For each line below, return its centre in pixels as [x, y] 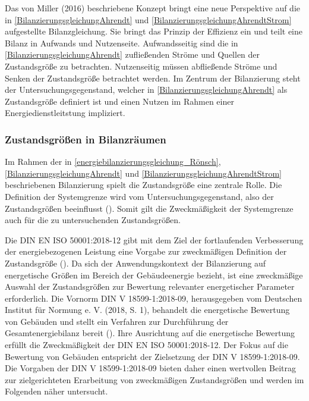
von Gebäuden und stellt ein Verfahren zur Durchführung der [117, 321]
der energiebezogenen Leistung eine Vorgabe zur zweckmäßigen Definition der [146, 251]
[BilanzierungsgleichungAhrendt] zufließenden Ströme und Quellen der [133, 54]
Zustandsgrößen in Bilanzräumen [86, 139]
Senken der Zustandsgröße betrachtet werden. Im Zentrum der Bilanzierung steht [153, 78]
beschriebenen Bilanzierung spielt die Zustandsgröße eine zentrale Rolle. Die [144, 185]
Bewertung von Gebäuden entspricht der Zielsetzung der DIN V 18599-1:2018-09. [152, 356]
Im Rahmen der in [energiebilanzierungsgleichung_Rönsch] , [113, 162]
